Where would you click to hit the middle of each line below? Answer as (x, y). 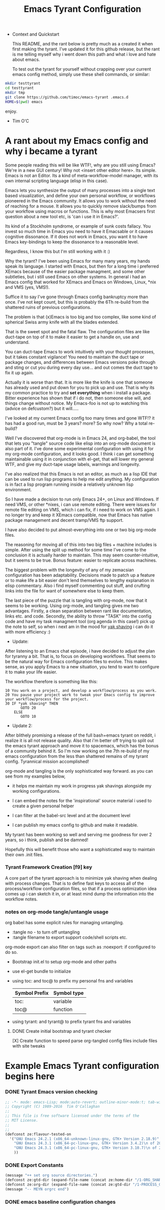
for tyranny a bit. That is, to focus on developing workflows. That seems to (81, 656)
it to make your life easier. (31, 672)
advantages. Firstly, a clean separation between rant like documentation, (79, 611)
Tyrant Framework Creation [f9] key (49, 867)
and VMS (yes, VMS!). (27, 287)
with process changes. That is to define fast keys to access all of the (74, 883)
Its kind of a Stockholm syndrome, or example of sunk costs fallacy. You (78, 226)
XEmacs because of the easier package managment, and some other (75, 271)
